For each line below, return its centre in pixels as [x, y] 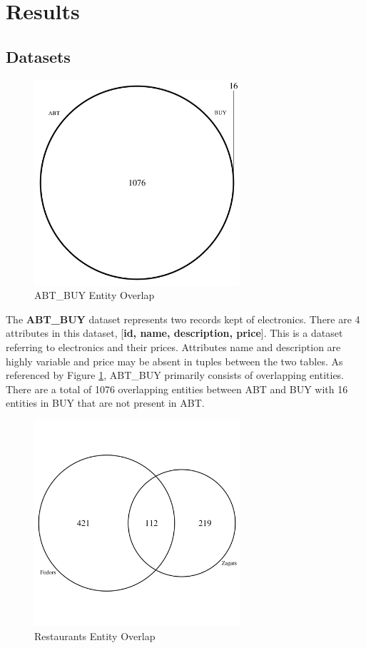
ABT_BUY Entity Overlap [95, 295]
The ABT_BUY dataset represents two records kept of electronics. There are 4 [183, 319]
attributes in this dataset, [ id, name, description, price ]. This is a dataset [174, 333]
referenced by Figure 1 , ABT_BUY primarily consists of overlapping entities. [175, 375]
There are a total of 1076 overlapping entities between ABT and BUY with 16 [177, 389]
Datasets [38, 56]
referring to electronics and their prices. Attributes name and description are [173, 346]
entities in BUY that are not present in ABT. [105, 403]
